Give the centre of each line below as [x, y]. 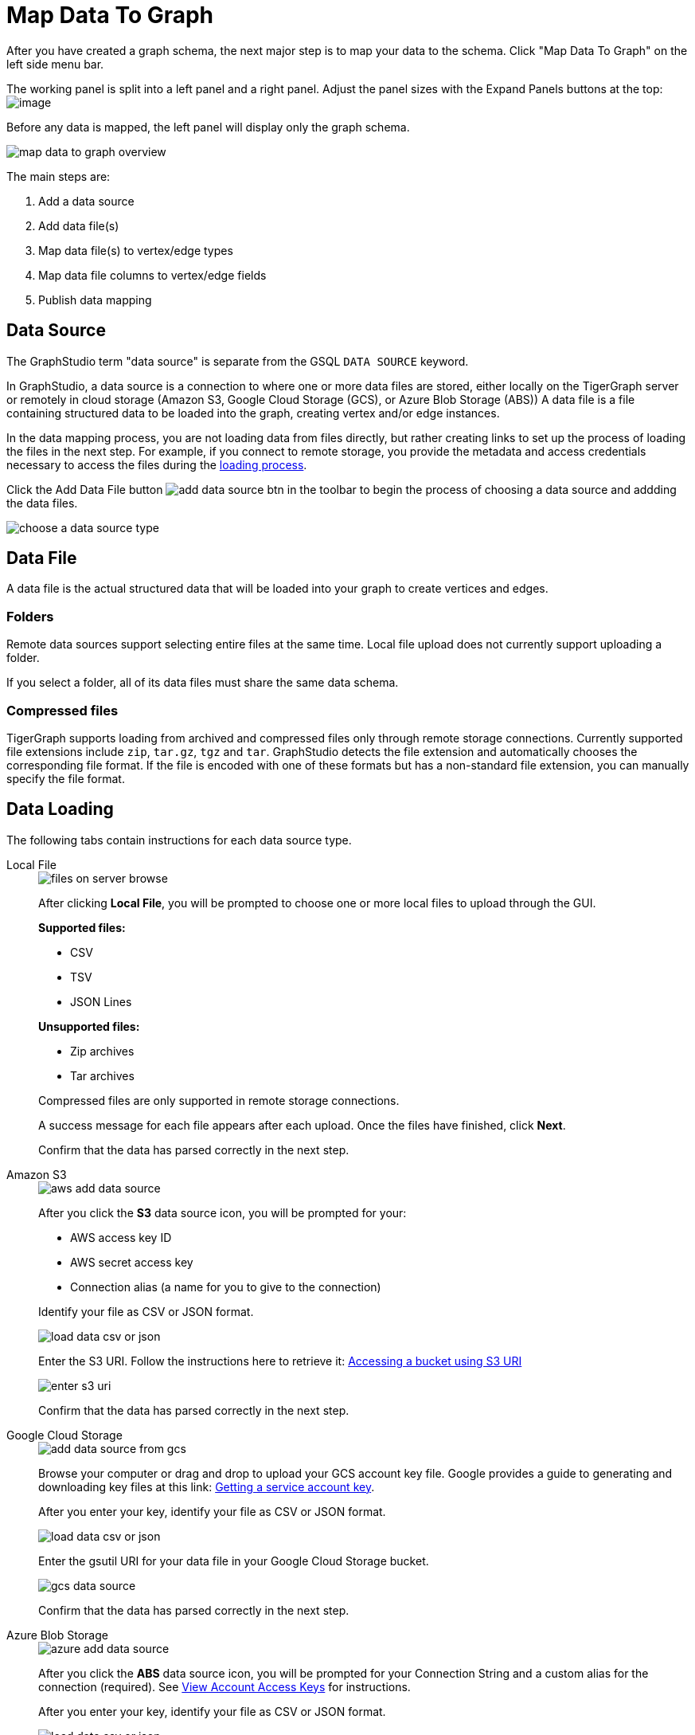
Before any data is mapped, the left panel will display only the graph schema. [208, 127]
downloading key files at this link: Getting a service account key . [207, 1486]
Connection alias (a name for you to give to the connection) [226, 1287]
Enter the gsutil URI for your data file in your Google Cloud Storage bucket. [234, 1561]
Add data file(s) [79, 225]
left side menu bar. [55, 64]
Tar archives [102, 1075]
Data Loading [60, 809]
